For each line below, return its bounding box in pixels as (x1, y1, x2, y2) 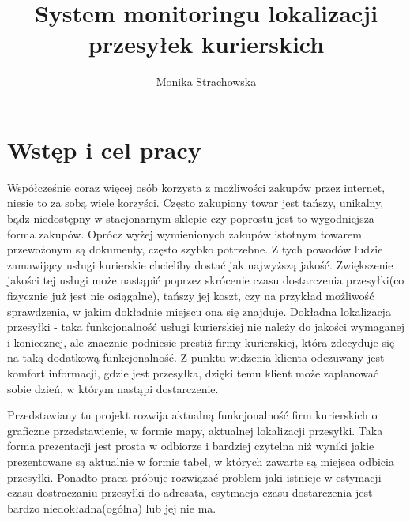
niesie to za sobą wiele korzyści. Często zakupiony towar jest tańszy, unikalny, (7, 194, 384, 211)
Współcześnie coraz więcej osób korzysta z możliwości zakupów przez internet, (7, 178, 386, 195)
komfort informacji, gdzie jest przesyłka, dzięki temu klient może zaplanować (7, 364, 379, 381)
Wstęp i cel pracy (7, 133, 201, 165)
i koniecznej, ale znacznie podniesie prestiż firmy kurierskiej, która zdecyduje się (7, 333, 395, 350)
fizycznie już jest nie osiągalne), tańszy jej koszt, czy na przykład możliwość (7, 287, 374, 303)
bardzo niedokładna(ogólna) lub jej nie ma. (7, 499, 216, 516)
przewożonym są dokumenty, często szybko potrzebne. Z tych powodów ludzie (7, 241, 383, 257)
